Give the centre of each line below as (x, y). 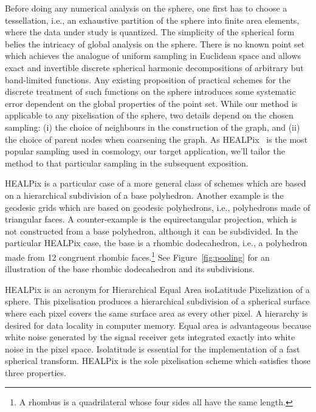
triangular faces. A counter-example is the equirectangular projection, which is (151, 219)
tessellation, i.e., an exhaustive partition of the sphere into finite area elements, (152, 20)
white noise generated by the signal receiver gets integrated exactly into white (150, 337)
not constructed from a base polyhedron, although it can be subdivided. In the (152, 231)
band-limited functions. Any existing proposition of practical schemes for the (148, 79)
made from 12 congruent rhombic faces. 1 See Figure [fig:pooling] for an (137, 256)
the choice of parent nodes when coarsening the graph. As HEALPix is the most (156, 139)
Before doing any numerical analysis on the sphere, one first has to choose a (146, 8)
